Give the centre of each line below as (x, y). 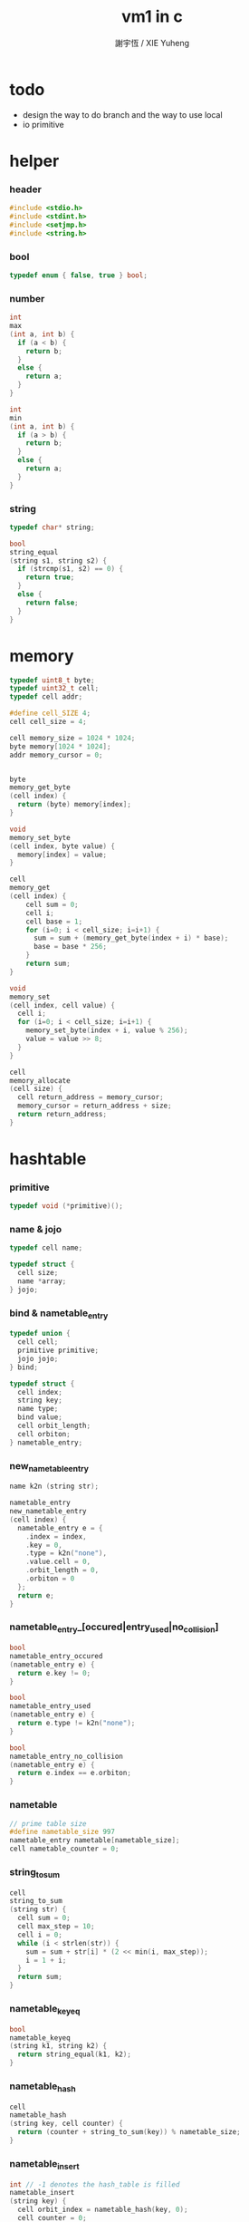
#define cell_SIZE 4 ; (50, 713)
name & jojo (36, 1230)
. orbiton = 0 (50, 1579)
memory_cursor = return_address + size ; (95, 1106)
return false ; (52, 603)
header (26, 189)
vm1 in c (152, 17)
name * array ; (42, 1281)
